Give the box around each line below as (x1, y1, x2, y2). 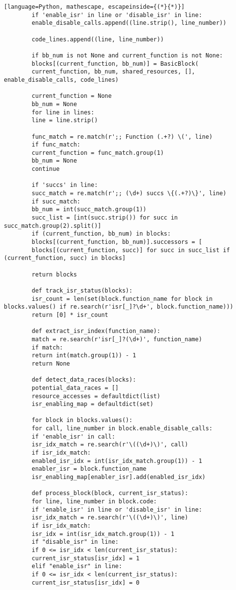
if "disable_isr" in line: (32, 538, 119, 546)
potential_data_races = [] (32, 384, 119, 391)
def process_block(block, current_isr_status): (32, 490, 188, 497)
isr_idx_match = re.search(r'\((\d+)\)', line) (32, 514, 188, 521)
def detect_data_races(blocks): (32, 376, 136, 384)
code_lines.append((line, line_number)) (32, 36, 164, 43)
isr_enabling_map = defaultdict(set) (32, 401, 153, 408)
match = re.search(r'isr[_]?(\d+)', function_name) (32, 335, 202, 343)
